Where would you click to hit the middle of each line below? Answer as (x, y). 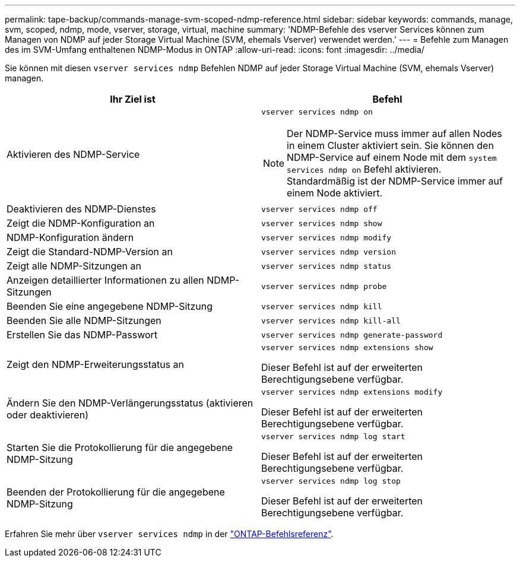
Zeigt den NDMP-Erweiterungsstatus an (95, 364)
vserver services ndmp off (319, 209)
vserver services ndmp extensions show (347, 347)
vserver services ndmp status (326, 266)
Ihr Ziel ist (133, 99)
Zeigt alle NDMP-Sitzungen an (74, 266)
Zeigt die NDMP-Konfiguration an (81, 223)
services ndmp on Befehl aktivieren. (364, 169)
